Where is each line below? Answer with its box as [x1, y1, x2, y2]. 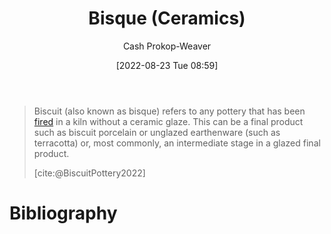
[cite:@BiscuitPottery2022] [33, 167, 146, 179]
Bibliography [9, 202, 118, 225]
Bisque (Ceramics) [88, 7, 246, 30]
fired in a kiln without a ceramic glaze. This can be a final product [33, 115, 304, 127]
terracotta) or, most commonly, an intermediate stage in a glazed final [33, 137, 321, 149]
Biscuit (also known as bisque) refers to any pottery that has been [33, 105, 306, 117]
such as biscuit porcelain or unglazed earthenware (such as [33, 126, 281, 138]
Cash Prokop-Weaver [122, 40, 212, 52]
